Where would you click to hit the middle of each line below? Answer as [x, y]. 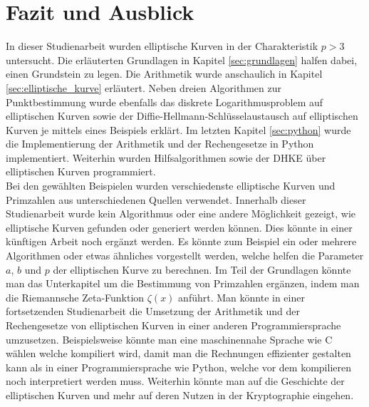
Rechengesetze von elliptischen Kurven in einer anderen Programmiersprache [173, 325]
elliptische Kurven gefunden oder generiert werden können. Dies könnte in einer [179, 227]
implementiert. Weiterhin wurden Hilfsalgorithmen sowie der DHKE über [166, 157]
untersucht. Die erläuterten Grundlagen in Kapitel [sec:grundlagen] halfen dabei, [182, 60]
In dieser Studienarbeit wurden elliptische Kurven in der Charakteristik [162, 46]
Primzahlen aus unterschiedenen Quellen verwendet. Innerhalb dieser [156, 199]
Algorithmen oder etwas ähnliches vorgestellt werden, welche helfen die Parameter [185, 256]
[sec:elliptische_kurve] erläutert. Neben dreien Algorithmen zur [144, 87]
